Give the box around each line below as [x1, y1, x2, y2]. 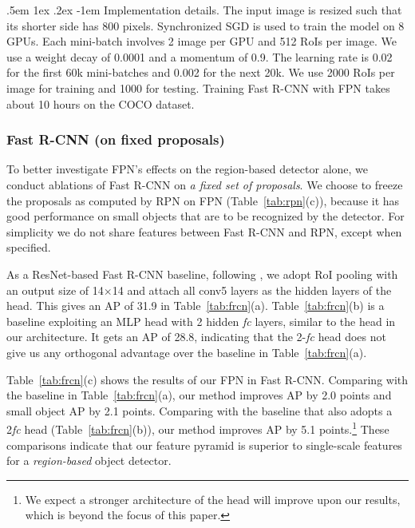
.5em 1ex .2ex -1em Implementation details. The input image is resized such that [6, 2, 402, 18]
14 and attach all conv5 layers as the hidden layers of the [112, 281, 392, 298]
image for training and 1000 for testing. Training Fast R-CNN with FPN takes [6, 79, 390, 96]
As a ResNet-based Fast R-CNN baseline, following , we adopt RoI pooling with [6, 265, 398, 282]
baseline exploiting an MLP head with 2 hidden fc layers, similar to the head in [6, 312, 396, 329]
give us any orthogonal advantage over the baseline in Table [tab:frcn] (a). [6, 343, 367, 360]
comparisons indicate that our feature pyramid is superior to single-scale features [6, 436, 402, 453]
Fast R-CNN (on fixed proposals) [6, 129, 225, 149]
